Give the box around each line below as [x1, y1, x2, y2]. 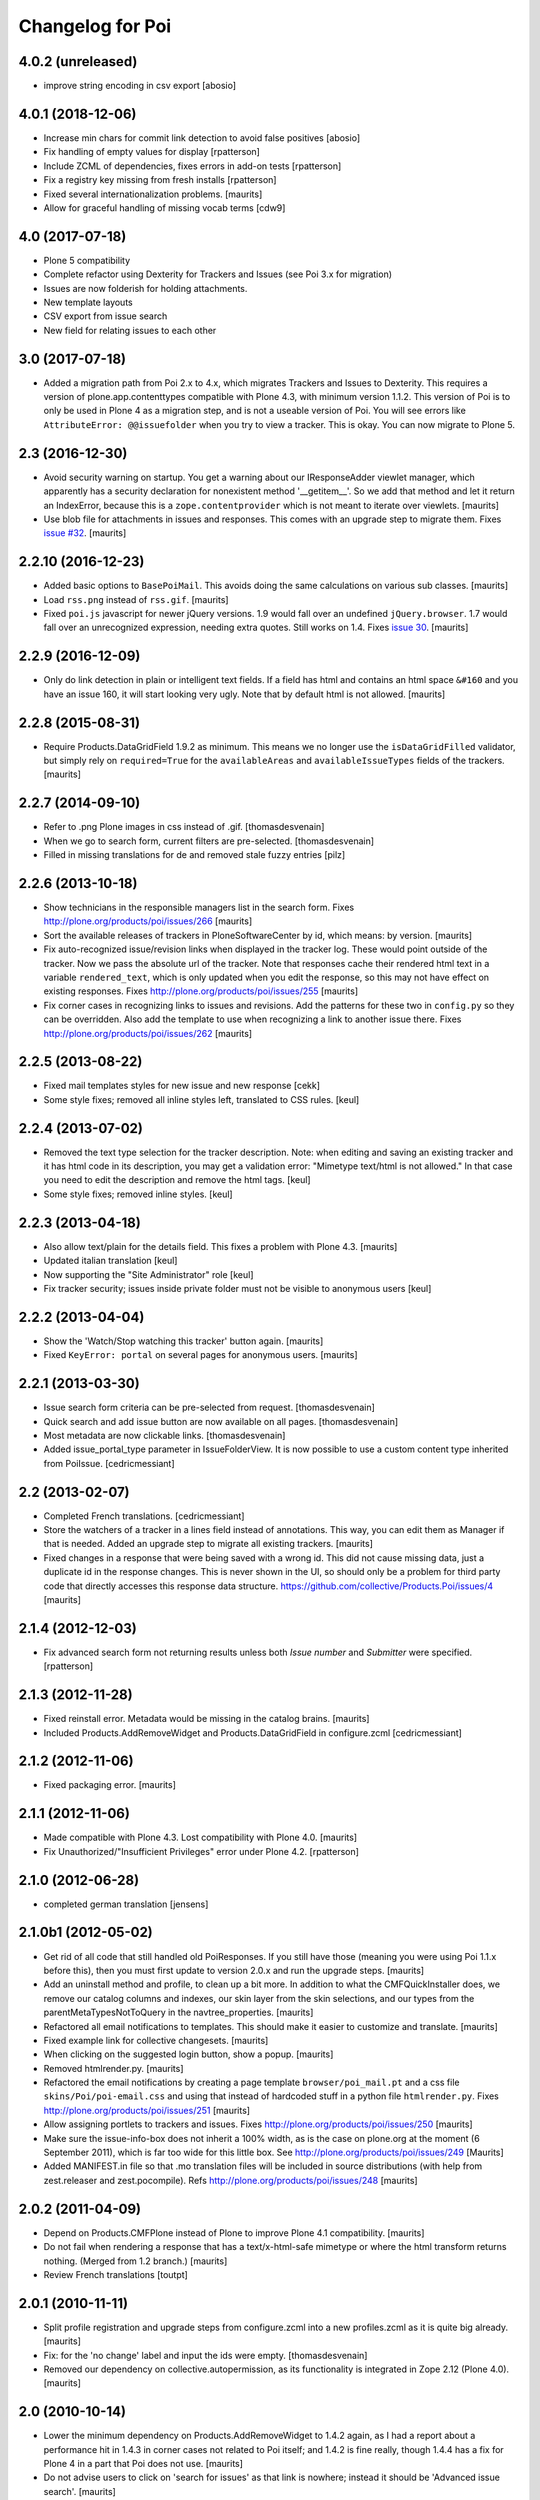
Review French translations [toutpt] [43, 2268, 189, 2280]
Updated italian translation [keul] [43, 1255, 178, 1267]
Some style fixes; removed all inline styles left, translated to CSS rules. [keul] [43, 1093, 360, 1105]
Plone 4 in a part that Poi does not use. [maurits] [43, 2458, 244, 2470]
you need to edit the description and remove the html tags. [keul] [43, 1174, 311, 1186]
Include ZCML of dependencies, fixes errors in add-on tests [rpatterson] [43, 160, 342, 172]
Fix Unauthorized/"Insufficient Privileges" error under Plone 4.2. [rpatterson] [43, 1845, 360, 1857]
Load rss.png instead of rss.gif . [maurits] [43, 593, 229, 605]
